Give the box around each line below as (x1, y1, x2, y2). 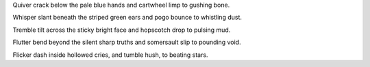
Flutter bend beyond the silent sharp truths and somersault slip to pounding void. (12, 38, 241, 47)
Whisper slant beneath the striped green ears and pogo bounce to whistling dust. (12, 14, 243, 22)
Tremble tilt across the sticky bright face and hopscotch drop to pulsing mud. (12, 26, 231, 34)
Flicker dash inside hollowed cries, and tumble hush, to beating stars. (12, 51, 208, 59)
